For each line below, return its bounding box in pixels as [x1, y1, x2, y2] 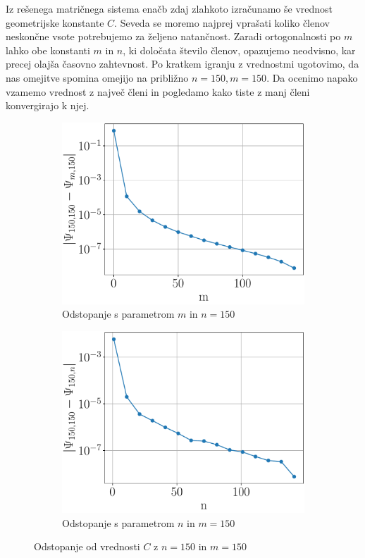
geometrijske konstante [6, 15, 104, 30]
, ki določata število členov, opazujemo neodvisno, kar [123, 42, 356, 57]
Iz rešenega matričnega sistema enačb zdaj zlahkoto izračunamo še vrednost [6, 1, 333, 15]
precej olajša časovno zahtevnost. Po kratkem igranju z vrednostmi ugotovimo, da [6, 56, 359, 71]
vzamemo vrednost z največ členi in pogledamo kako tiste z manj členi [6, 84, 310, 99]
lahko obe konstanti [6, 42, 90, 57]
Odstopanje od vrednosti [34, 539, 140, 554]
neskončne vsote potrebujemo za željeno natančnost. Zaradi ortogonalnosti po [6, 29, 341, 44]
